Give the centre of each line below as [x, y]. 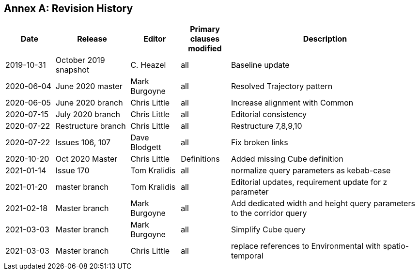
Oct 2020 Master [86, 159]
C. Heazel [148, 65]
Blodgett [146, 147]
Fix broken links [259, 143]
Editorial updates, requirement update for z [309, 182]
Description [325, 39]
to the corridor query [269, 213]
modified [205, 49]
